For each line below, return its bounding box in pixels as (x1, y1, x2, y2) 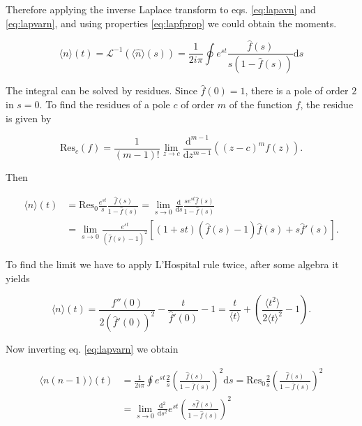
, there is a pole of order (245, 83, 349, 98)
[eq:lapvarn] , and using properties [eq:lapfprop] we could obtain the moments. (6, 15, 337, 30)
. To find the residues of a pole (39, 96, 170, 111)
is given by (6, 110, 52, 125)
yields (6, 270, 30, 285)
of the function (229, 96, 293, 111)
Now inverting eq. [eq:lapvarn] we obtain (6, 341, 179, 356)
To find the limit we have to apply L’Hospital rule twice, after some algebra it (6, 257, 339, 272)
